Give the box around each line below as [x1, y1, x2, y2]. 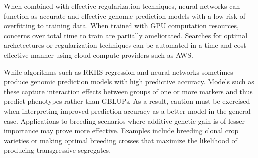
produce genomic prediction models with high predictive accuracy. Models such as [4, 76, 254, 87]
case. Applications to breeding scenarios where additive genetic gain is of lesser [4, 115, 245, 126]
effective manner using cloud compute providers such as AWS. [4, 49, 193, 60]
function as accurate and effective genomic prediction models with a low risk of [4, 10, 246, 21]
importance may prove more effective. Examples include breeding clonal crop [4, 125, 239, 136]
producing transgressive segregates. [4, 145, 111, 155]
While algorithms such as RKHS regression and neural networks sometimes [4, 66, 233, 77]
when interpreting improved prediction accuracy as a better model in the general [4, 105, 251, 116]
